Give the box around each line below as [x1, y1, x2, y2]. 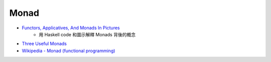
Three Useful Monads [22, 41, 67, 47]
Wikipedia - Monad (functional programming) [22, 48, 115, 54]
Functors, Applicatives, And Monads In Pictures [22, 25, 120, 31]
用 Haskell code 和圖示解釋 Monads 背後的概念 [39, 31, 135, 37]
